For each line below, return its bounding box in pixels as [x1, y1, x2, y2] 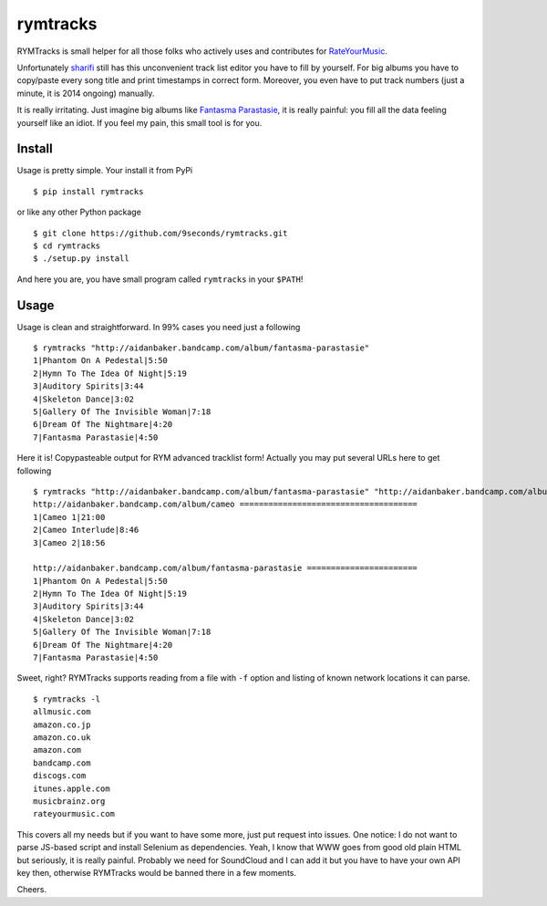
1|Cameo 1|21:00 [33, 512, 106, 522]
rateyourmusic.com [33, 808, 116, 819]
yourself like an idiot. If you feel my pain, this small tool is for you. [16, 117, 263, 128]
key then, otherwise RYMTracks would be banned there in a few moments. [16, 867, 296, 878]
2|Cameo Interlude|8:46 [33, 525, 139, 536]
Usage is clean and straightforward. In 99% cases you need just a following [16, 321, 301, 332]
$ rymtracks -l [33, 693, 101, 704]
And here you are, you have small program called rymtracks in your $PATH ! [16, 274, 304, 285]
